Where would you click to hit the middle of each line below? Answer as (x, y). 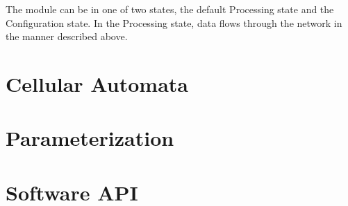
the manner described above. (67, 36)
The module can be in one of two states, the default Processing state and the (170, 9)
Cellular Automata (97, 83)
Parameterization (90, 138)
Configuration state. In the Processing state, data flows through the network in (174, 22)
